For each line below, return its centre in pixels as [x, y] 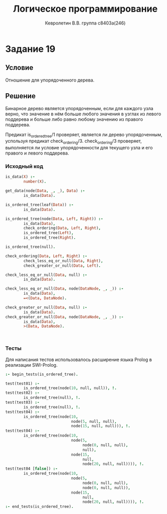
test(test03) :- [22, 402]
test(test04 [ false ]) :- [31, 469]
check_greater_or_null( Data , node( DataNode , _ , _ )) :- [64, 317]
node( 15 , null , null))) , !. [101, 426]
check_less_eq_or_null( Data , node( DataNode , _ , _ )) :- [64, 289]
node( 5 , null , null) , [94, 421]
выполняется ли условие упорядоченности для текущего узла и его [79, 148]
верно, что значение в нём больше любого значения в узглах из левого [83, 114]
